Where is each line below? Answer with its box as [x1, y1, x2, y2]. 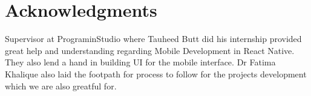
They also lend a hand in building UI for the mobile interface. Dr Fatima [5, 56, 276, 68]
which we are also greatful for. [5, 79, 117, 92]
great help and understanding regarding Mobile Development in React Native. [5, 44, 295, 56]
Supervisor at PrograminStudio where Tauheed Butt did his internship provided [5, 32, 302, 45]
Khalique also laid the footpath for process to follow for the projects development [5, 67, 307, 80]
